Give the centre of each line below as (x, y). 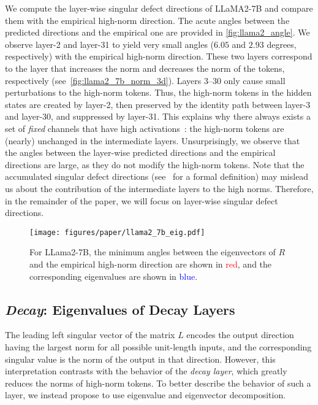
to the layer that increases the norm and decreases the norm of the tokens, (145, 68)
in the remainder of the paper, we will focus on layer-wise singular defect (142, 200)
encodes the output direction (240, 335)
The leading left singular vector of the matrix (90, 335)
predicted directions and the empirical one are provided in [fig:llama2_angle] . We (157, 32)
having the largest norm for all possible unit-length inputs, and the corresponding (158, 346)
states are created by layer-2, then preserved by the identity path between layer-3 (158, 104)
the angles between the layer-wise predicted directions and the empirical (140, 152)
